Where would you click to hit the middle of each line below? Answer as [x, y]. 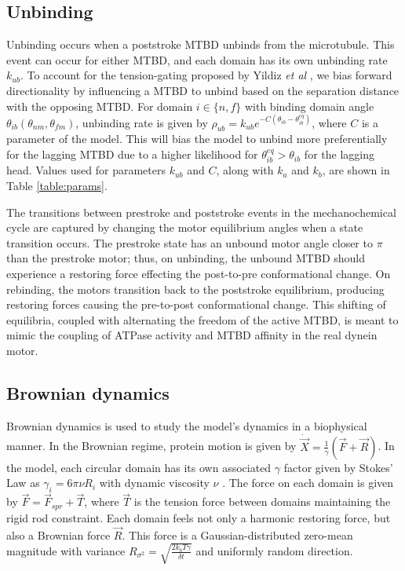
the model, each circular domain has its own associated [139, 467]
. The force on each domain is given [308, 483]
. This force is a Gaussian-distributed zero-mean [237, 534]
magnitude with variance [66, 550]
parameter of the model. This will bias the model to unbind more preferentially [197, 139]
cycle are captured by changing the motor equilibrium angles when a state [185, 227]
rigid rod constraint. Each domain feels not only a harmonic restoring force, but [199, 517]
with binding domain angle [309, 106]
